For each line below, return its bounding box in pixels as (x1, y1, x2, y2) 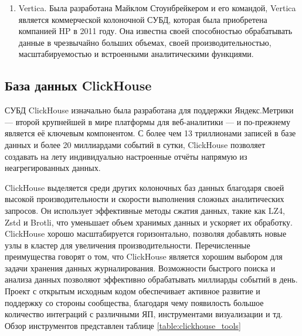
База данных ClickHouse (5, 76, 152, 95)
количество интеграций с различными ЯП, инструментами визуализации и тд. (5, 308, 283, 320)
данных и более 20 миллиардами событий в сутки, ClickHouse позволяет (5, 138, 266, 150)
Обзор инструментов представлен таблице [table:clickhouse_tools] (5, 319, 241, 331)
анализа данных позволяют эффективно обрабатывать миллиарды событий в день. (5, 273, 298, 285)
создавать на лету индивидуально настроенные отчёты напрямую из (5, 150, 247, 162)
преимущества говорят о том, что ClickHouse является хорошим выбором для (5, 250, 283, 263)
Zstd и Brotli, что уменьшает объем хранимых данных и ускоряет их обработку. (5, 216, 293, 228)
